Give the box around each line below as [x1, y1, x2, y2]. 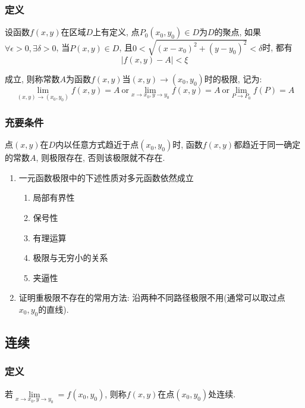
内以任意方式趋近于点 [55, 138, 139, 151]
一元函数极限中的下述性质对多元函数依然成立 [18, 171, 194, 183]
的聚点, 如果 [214, 26, 262, 38]
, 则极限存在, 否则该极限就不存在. [36, 151, 165, 164]
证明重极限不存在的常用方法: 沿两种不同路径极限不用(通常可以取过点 [18, 291, 285, 304]
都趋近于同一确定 [234, 138, 301, 151]
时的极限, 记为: [204, 72, 262, 85]
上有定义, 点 [93, 26, 140, 38]
